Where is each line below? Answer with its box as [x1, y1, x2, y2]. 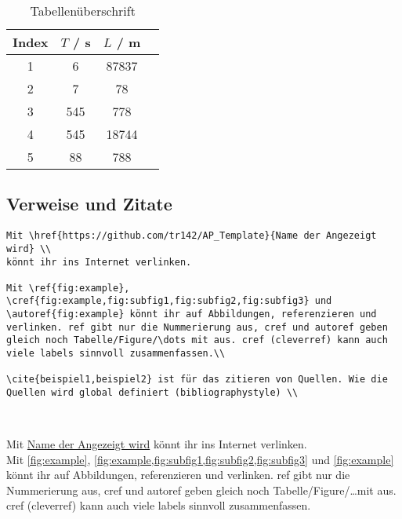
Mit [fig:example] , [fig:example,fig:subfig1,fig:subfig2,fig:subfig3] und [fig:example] [6, 451, 394, 467]
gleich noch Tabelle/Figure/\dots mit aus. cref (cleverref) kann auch [6, 334, 388, 346]
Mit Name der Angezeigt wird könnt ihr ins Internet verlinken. [6, 436, 307, 452]
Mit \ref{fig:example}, [6, 282, 130, 294]
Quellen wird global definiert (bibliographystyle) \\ [6, 387, 299, 399]
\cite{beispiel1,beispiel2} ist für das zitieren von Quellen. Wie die [6, 374, 388, 386]
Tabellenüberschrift [30, 2, 136, 20]
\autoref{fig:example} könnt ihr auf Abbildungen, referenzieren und [6, 309, 377, 320]
